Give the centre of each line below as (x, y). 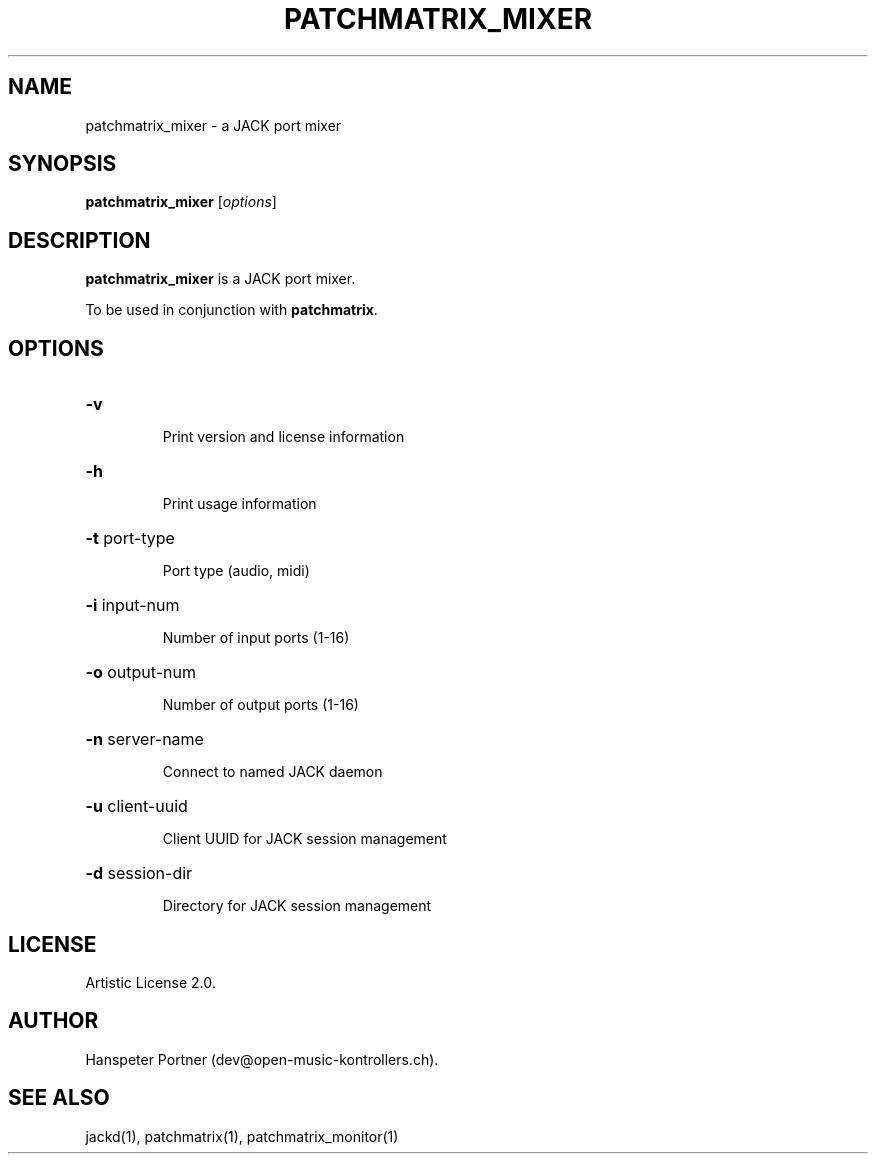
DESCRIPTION (79, 240)
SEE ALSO (59, 1098)
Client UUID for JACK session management (304, 839)
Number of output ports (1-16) (260, 705)
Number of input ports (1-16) (256, 638)
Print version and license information (283, 437)
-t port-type (130, 538)
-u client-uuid (136, 806)
